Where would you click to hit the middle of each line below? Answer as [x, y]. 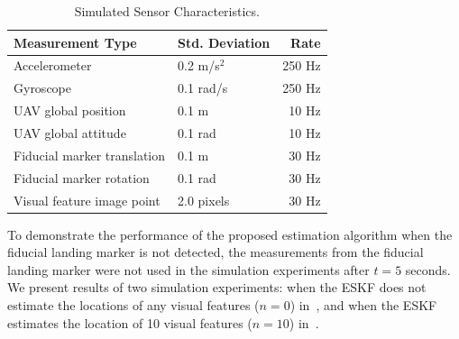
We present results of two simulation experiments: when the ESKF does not [217, 287]
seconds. [428, 269]
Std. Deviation [224, 42]
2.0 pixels [204, 200]
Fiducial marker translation [90, 155]
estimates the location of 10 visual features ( [130, 322]
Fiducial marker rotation [82, 177]
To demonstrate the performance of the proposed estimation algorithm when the [230, 234]
